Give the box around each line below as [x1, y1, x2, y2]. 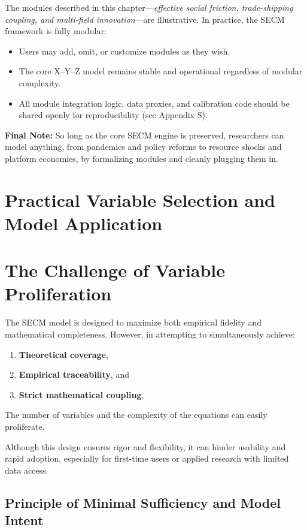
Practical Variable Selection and [5, 187, 276, 212]
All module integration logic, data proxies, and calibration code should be [19, 97, 290, 109]
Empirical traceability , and [19, 368, 129, 381]
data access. [5, 463, 48, 476]
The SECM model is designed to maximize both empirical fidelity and [5, 316, 262, 329]
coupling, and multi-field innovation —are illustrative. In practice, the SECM [5, 13, 285, 25]
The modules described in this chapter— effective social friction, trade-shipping [5, 1, 293, 13]
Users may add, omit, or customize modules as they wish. [19, 44, 230, 57]
